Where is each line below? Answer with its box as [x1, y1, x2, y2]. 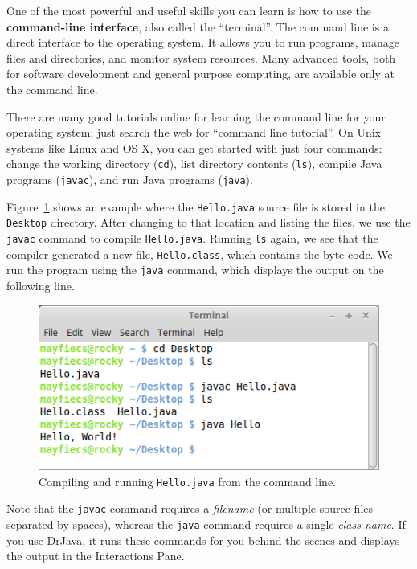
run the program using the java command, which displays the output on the [6, 261, 384, 278]
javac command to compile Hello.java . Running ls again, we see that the [6, 229, 378, 246]
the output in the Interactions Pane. [6, 547, 185, 564]
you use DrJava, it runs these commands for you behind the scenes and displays [6, 531, 400, 548]
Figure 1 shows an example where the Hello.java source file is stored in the [6, 198, 385, 215]
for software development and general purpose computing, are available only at [6, 65, 395, 82]
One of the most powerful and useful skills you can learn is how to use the [6, 2, 371, 18]
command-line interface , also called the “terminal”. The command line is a [6, 18, 389, 35]
